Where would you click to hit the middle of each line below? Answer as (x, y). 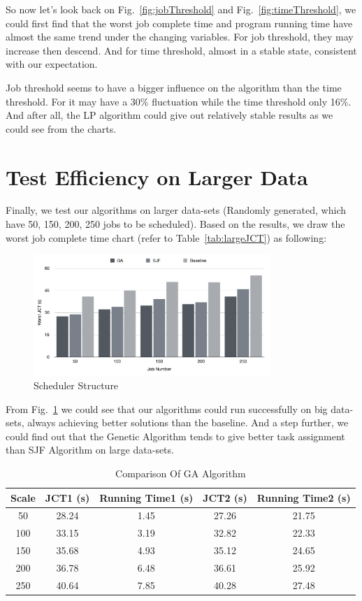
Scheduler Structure (76, 385)
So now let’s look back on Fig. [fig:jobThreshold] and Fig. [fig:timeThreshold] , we (181, 9)
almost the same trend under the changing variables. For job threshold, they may (180, 37)
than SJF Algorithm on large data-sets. (90, 450)
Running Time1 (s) (146, 497)
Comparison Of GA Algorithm (181, 473)
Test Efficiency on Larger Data (157, 176)
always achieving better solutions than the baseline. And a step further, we (188, 422)
